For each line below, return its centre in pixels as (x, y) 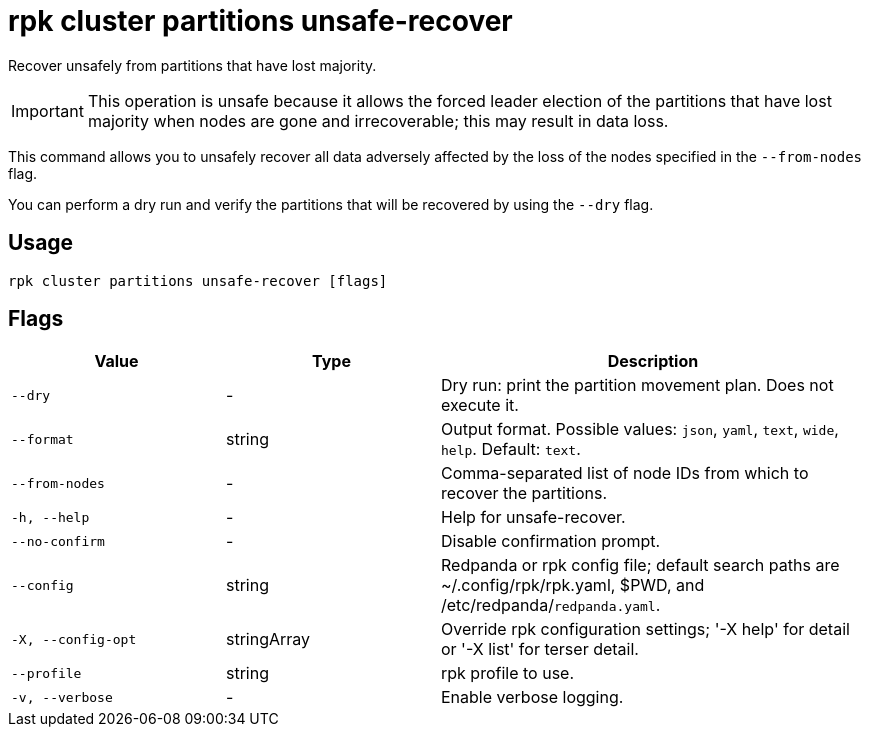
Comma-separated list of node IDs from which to (625, 473)
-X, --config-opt (74, 639)
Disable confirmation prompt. (551, 541)
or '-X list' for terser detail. (540, 649)
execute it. (480, 405)
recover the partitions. (524, 493)
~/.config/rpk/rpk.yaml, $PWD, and (573, 585)
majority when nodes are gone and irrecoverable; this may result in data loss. (378, 120)
